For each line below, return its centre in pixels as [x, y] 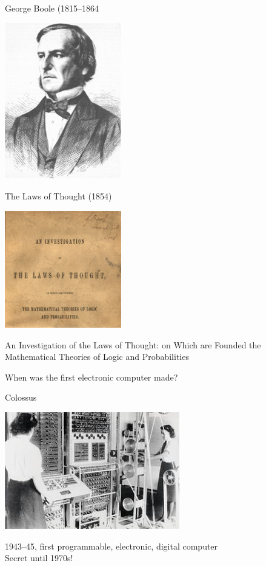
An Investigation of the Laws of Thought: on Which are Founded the [133, 344]
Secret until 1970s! [39, 558]
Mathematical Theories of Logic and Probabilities [97, 357]
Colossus [21, 397]
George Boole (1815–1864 [52, 8]
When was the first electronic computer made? [91, 377]
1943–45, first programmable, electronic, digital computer [111, 546]
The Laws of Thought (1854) [58, 196]
